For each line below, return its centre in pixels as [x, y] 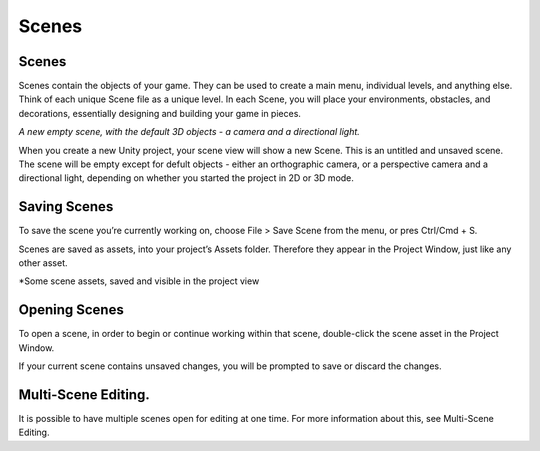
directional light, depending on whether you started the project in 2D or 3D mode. [186, 178]
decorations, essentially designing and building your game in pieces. [160, 113]
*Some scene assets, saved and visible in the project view [139, 281]
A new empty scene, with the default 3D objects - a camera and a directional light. [189, 132]
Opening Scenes [71, 310]
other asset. [43, 263]
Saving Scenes [66, 206]
